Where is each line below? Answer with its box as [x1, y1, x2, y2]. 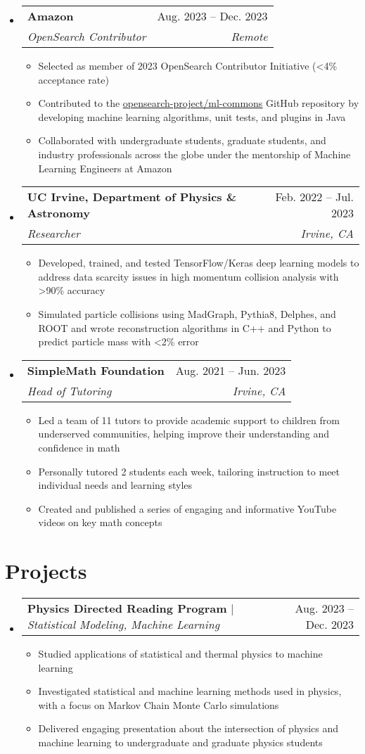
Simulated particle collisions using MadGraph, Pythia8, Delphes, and [38, 306, 336, 321]
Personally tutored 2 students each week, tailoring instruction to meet [38, 464, 340, 478]
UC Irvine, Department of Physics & [27, 188, 237, 205]
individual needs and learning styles [38, 478, 193, 492]
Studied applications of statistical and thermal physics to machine [38, 646, 323, 660]
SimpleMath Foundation [27, 362, 165, 378]
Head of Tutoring [27, 382, 112, 399]
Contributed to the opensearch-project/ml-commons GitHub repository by [38, 96, 359, 110]
